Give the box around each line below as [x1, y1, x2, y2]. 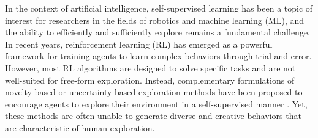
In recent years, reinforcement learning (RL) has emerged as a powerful [5, 37, 273, 50]
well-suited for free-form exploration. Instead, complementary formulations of [5, 73, 295, 86]
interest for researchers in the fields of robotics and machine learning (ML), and [5, 13, 305, 26]
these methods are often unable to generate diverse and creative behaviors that [5, 109, 301, 122]
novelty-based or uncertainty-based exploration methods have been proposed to [5, 85, 303, 98]
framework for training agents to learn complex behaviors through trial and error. [5, 49, 312, 62]
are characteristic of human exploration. [5, 121, 155, 134]
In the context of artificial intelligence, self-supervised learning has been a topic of [5, 2, 313, 14]
